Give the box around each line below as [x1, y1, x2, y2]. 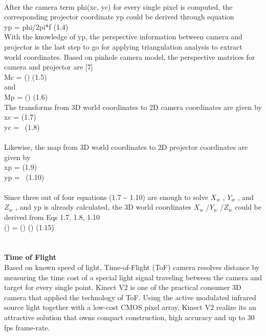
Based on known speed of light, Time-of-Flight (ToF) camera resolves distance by [4, 262, 260, 273]
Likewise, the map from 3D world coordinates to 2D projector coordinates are [4, 141, 248, 152]
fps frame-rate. [4, 322, 50, 332]
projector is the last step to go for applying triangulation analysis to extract [4, 41, 242, 52]
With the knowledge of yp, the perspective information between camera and [4, 31, 242, 42]
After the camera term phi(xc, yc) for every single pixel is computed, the [4, 1, 233, 12]
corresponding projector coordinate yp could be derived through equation [4, 11, 234, 22]
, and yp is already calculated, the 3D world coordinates [15, 201, 191, 212]
